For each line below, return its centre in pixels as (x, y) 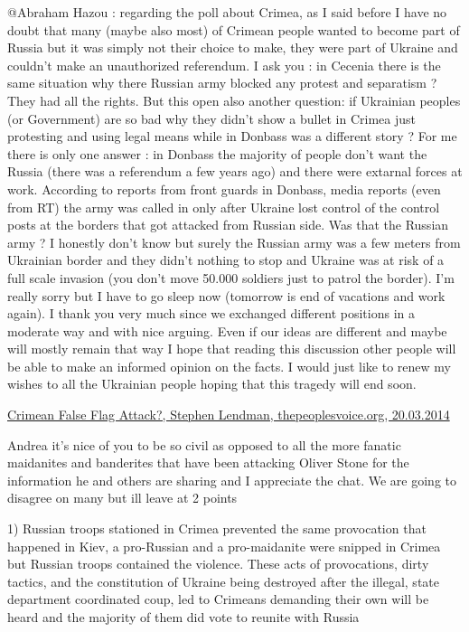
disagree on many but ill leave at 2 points (122, 498)
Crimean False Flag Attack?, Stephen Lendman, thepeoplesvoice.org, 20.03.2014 (229, 415)
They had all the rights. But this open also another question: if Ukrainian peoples (234, 100)
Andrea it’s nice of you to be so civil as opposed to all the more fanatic (204, 444)
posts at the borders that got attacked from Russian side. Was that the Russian (228, 225)
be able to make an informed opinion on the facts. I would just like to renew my (229, 366)
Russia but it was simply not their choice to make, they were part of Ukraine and (233, 47)
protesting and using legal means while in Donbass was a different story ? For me (232, 136)
